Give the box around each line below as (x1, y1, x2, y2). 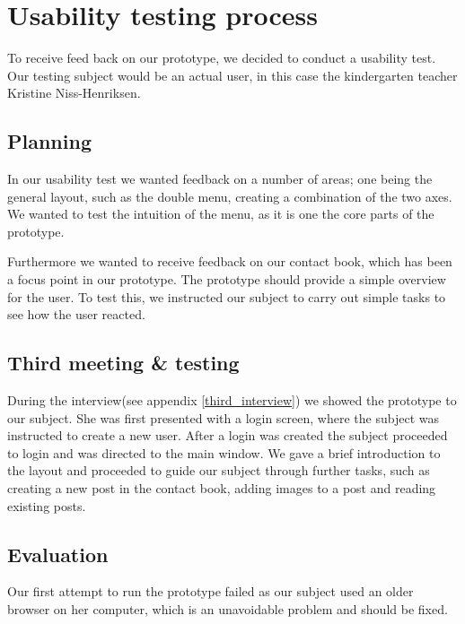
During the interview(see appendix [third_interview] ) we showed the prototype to (7, 391, 457, 410)
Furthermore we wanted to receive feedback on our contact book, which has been (7, 252, 452, 271)
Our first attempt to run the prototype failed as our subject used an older (7, 582, 414, 601)
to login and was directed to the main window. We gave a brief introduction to (7, 443, 441, 462)
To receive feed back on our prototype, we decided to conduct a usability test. (7, 48, 436, 67)
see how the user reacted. (7, 305, 145, 324)
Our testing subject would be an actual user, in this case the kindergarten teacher (7, 65, 458, 84)
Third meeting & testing (7, 349, 240, 377)
